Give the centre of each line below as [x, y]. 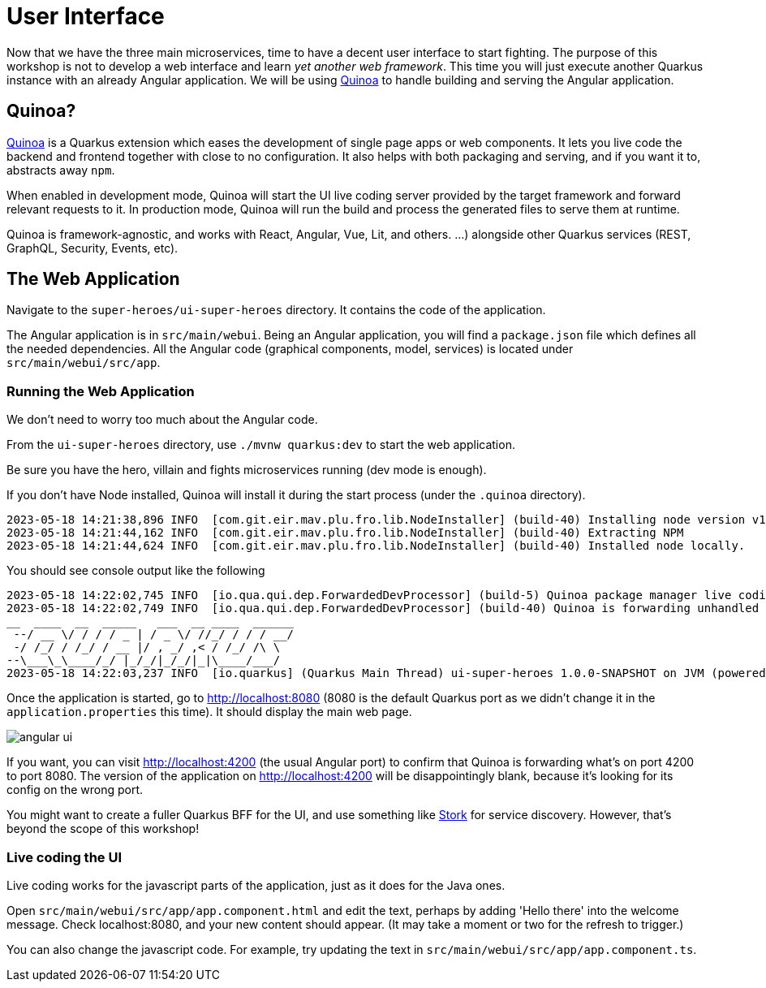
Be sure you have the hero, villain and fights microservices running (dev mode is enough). [247, 470]
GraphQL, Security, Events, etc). [93, 248]
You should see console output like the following [136, 571]
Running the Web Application [101, 391]
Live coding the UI [65, 857]
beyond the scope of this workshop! [103, 829]
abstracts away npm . [61, 170]
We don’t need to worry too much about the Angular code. [162, 420]
